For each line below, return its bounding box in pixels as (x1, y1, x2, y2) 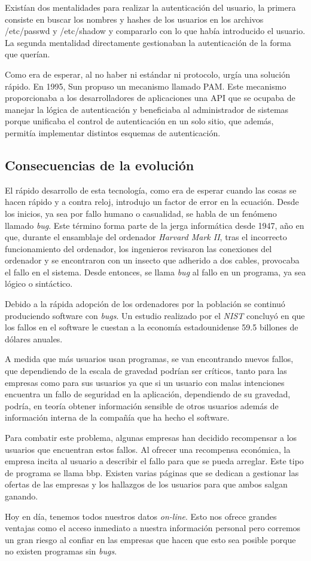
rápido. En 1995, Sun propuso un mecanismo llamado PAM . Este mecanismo (5, 79, 286, 92)
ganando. (5, 489, 38, 502)
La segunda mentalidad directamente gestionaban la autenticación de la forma (5, 36, 291, 48)
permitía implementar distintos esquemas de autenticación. (5, 126, 221, 139)
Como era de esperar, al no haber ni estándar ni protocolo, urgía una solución (5, 68, 290, 80)
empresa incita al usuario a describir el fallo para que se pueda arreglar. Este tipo (5, 455, 304, 467)
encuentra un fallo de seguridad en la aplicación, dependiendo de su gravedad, (5, 388, 291, 400)
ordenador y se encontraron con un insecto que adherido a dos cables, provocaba (5, 254, 300, 266)
